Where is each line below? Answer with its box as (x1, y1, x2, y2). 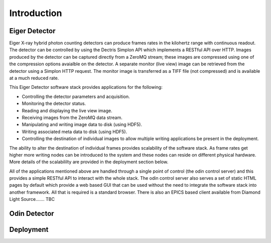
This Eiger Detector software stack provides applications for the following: (9, 84, 163, 90)
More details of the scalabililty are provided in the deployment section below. (9, 159, 169, 165)
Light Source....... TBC (9, 196, 55, 202)
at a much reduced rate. (9, 75, 59, 81)
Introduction (9, 8, 62, 19)
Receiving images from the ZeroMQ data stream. (22, 114, 122, 120)
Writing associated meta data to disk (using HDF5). (22, 129, 127, 135)
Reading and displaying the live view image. (22, 107, 112, 113)
